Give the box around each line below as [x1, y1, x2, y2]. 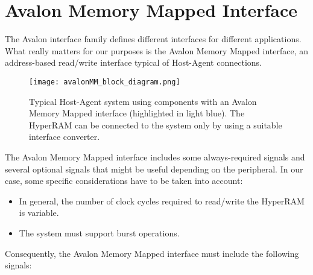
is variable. [19, 206, 59, 219]
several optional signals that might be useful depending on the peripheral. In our [5, 162, 303, 175]
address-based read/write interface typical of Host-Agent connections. [5, 56, 262, 69]
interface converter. [29, 130, 100, 143]
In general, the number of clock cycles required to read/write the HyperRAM [19, 194, 305, 207]
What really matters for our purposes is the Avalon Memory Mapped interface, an [5, 44, 309, 57]
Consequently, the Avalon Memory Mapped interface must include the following [5, 247, 299, 259]
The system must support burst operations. [19, 226, 180, 239]
